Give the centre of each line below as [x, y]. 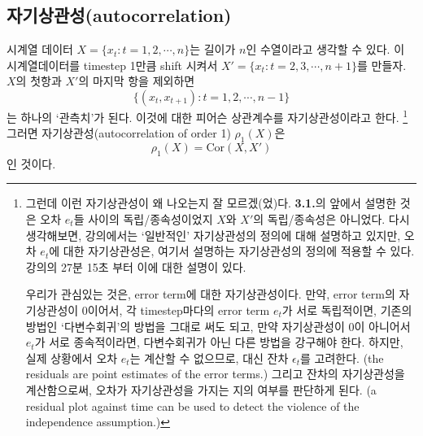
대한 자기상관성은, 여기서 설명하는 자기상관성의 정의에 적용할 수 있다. [239, 251]
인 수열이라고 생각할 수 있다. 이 [325, 49]
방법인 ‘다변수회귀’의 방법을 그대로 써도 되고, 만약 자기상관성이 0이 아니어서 [218, 326]
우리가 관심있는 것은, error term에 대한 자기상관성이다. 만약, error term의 [210, 294]
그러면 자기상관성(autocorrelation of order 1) [119, 133]
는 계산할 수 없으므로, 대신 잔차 [209, 358]
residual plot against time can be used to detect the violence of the [192, 405]
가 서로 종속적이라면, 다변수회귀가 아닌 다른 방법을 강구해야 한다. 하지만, [219, 342]
